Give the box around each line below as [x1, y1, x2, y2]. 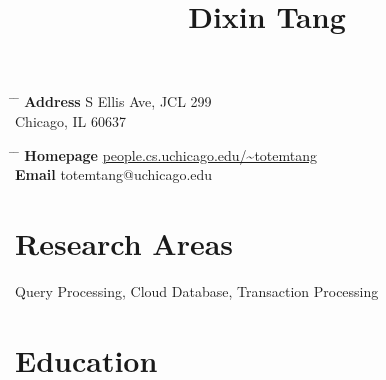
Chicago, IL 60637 [15, 110, 127, 131]
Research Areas [15, 222, 234, 263]
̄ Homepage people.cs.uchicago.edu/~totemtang [15, 144, 318, 165]
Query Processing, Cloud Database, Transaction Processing [15, 280, 379, 301]
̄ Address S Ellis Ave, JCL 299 [15, 91, 212, 112]
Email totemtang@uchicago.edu [15, 164, 213, 185]
